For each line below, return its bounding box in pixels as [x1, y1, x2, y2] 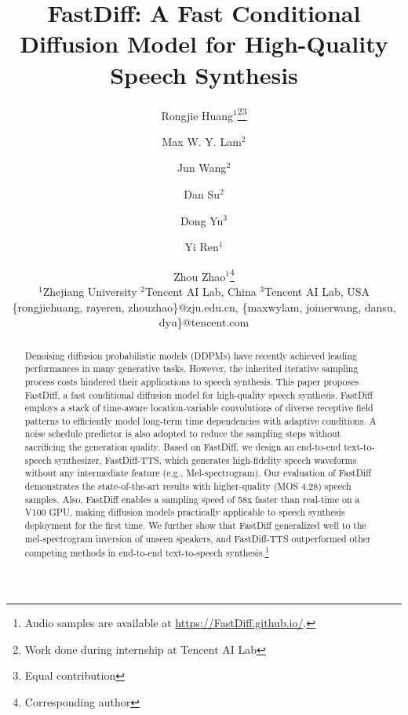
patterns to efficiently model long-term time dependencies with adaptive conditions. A [24, 414, 377, 427]
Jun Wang [177, 159, 227, 176]
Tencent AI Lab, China [144, 283, 257, 299]
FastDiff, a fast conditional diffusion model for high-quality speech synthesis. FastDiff [24, 388, 373, 401]
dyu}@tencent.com [158, 314, 250, 330]
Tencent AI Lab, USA [264, 283, 370, 299]
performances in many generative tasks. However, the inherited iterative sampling [24, 362, 359, 375]
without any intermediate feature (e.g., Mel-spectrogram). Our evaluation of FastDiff [24, 466, 372, 480]
